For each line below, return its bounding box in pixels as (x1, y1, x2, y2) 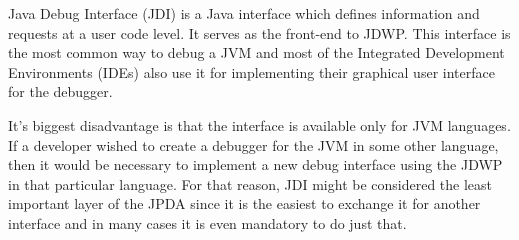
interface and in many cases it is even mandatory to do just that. (8, 212, 407, 233)
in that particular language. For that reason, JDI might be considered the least (8, 173, 493, 194)
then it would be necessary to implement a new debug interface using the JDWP (8, 154, 503, 175)
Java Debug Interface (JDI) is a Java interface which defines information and (8, 3, 480, 23)
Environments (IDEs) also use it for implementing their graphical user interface (8, 61, 495, 82)
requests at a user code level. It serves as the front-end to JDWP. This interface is (8, 22, 511, 43)
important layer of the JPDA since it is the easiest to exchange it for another (8, 193, 481, 214)
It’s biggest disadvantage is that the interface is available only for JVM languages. (8, 114, 511, 135)
